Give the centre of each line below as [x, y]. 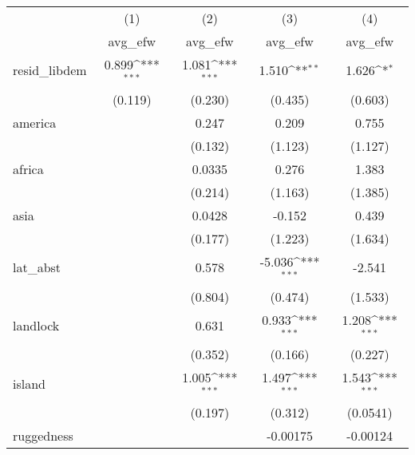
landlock [36, 325]
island [29, 383]
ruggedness [43, 436]
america [35, 122]
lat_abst [37, 267]
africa [28, 168]
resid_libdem [50, 70]
